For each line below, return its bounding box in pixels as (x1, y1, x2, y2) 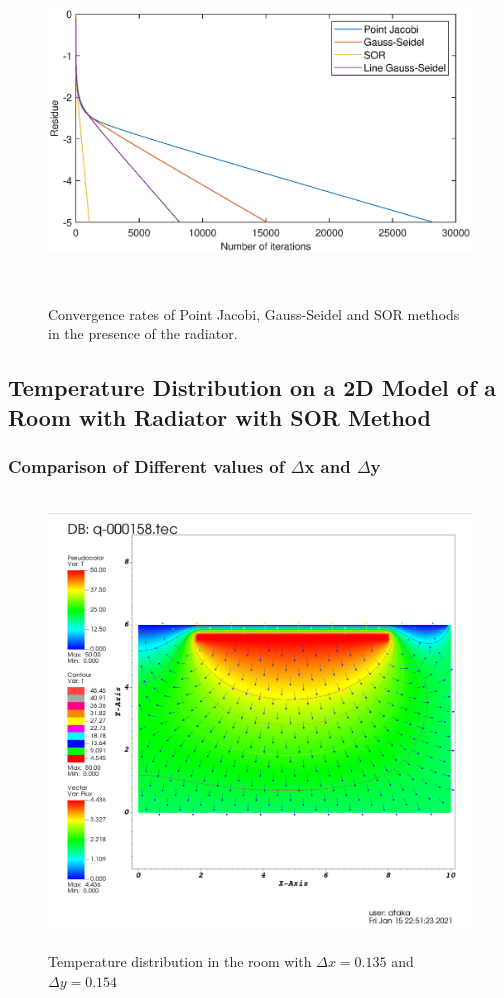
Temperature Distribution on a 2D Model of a (8, 372, 497, 403)
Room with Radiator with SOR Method (8, 401, 431, 432)
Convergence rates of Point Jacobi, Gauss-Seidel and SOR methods (48, 303, 460, 324)
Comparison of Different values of (8, 454, 285, 479)
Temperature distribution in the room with (48, 951, 312, 972)
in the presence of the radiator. (48, 323, 238, 344)
